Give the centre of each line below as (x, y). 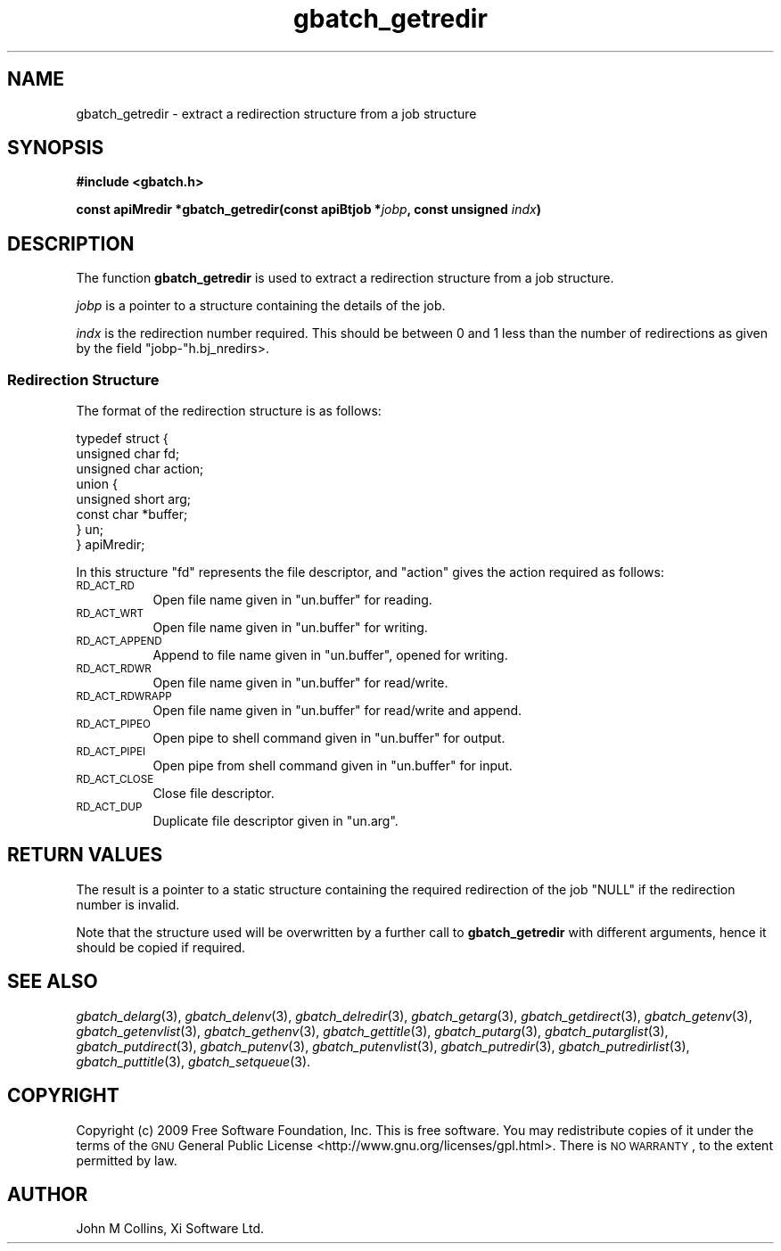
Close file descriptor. (214, 794)
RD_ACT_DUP (109, 807)
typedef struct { (122, 439)
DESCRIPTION (71, 243)
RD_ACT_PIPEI (111, 752)
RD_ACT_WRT (110, 614)
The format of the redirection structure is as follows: (229, 411)
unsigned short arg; (134, 499)
